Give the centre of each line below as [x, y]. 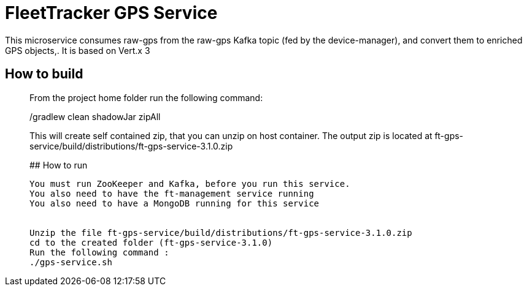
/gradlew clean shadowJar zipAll [95, 116]
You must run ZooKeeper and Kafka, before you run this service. [190, 183]
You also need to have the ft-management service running [172, 193]
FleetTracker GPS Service [111, 13]
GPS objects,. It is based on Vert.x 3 [78, 50]
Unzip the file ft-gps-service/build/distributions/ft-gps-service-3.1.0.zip [221, 232]
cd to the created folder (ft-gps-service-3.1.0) [151, 242]
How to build [44, 74]
